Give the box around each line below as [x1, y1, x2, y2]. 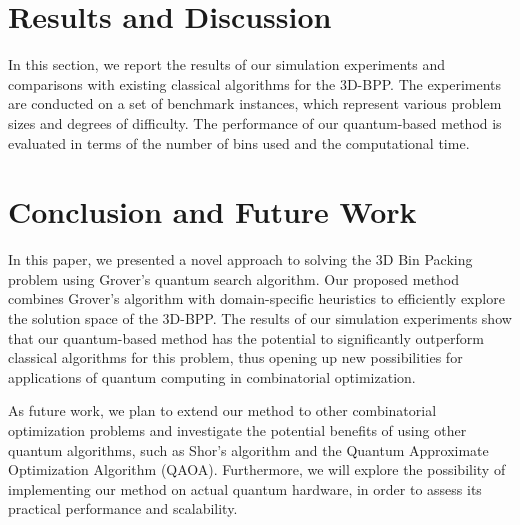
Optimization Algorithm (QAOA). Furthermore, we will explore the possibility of [8, 459, 506, 480]
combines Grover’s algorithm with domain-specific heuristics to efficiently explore [8, 288, 505, 309]
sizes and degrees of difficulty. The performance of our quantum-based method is [8, 112, 502, 133]
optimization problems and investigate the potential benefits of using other [8, 419, 467, 440]
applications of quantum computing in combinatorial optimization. [8, 366, 416, 387]
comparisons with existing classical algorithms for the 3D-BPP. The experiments [8, 73, 502, 94]
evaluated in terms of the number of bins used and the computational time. [8, 132, 470, 153]
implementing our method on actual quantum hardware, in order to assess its [8, 478, 482, 499]
